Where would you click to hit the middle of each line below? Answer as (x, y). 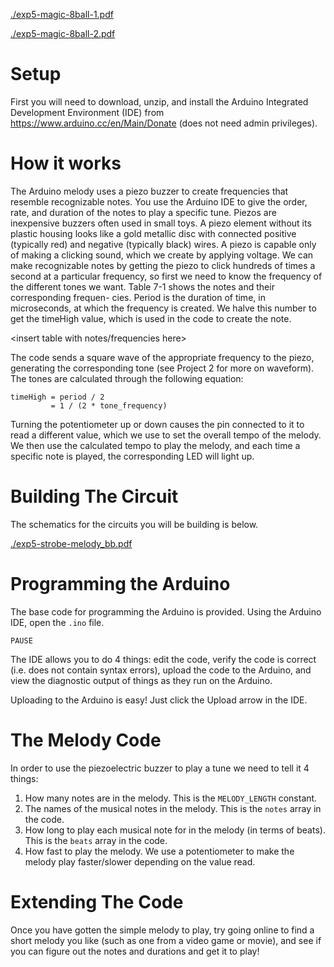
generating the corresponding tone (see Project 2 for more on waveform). (162, 368)
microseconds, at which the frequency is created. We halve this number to (163, 308)
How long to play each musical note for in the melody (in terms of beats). (175, 830)
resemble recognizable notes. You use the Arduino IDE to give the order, (159, 201)
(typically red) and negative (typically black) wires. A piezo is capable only (163, 244)
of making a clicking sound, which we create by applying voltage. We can (162, 255)
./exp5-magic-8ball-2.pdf (63, 33)
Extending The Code (97, 901)
